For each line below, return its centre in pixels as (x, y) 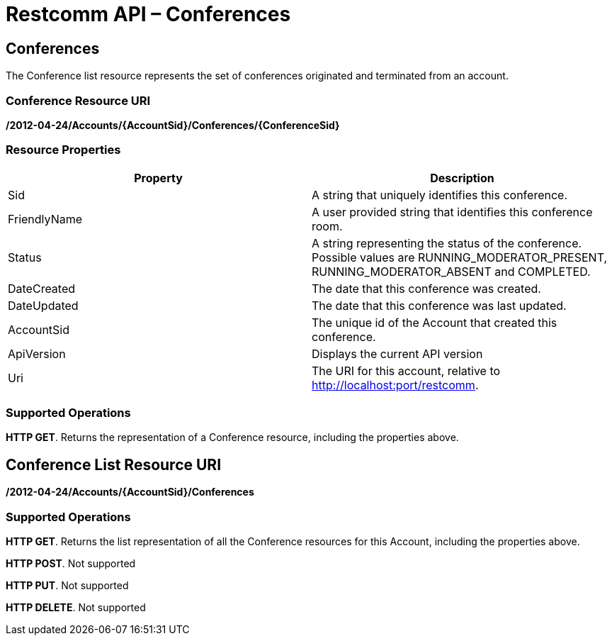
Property (158, 178)
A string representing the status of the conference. (447, 243)
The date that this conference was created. (426, 288)
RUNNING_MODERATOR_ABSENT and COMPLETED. (451, 271)
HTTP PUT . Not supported (67, 586)
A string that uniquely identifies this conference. (440, 195)
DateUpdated (43, 305)
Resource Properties (63, 150)
